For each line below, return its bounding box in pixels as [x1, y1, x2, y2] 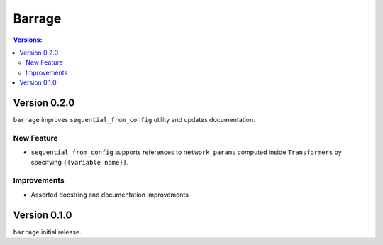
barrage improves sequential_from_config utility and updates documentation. [13, 116, 255, 124]
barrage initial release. [13, 227, 82, 236]
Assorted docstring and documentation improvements [30, 190, 189, 199]
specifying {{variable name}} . [30, 158, 129, 166]
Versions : [13, 36, 43, 44]
